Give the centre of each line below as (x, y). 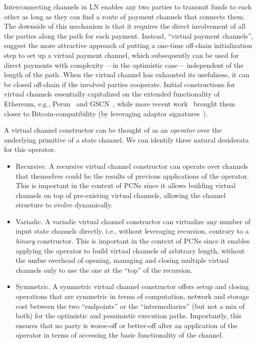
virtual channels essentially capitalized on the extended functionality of (112, 94)
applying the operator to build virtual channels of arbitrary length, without (130, 250)
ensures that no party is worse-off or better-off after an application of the (127, 325)
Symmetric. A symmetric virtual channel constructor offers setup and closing (132, 286)
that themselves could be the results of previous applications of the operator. (132, 175)
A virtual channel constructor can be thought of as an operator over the (113, 130)
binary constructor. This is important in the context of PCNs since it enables (133, 241)
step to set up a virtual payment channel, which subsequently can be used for (122, 55)
